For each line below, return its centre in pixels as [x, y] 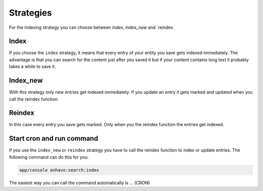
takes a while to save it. [32, 66]
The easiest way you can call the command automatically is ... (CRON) [80, 183]
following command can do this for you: [49, 157]
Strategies [30, 13]
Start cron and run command [54, 138]
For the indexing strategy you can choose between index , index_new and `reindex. [92, 27]
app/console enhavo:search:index [59, 170]
